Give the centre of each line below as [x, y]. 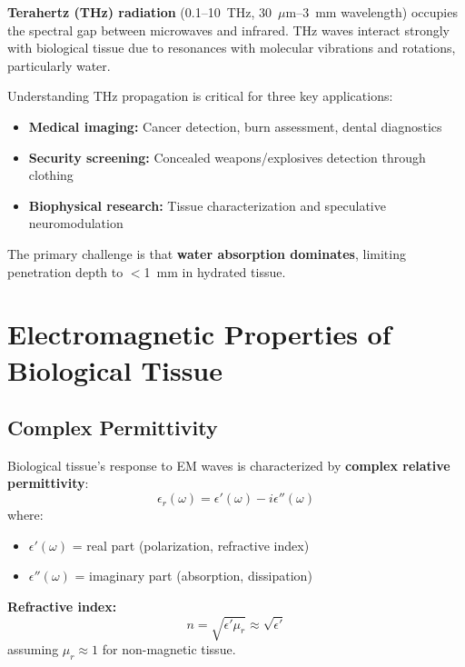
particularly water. [59, 65]
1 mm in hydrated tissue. [215, 271]
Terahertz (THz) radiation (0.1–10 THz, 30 [140, 12]
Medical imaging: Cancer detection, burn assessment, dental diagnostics [235, 126]
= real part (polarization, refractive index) [191, 545]
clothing [51, 175]
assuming [33, 649]
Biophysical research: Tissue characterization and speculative [207, 205]
